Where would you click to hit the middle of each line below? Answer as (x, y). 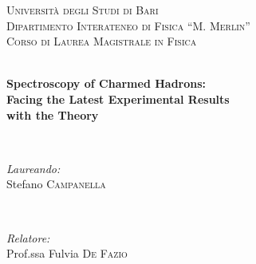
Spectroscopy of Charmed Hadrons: (106, 83)
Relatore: (28, 237)
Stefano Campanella (56, 184)
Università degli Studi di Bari (83, 10)
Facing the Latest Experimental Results (118, 99)
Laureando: (33, 168)
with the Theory (53, 114)
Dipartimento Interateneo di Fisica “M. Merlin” (128, 25)
